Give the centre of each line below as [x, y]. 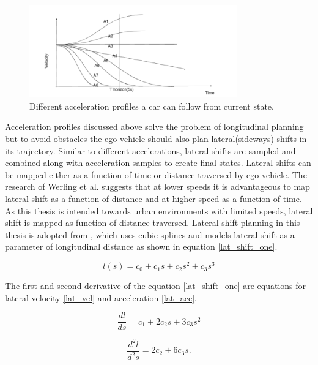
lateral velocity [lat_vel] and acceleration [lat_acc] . [101, 297]
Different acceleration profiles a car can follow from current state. [152, 106]
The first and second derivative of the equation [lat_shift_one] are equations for [156, 286]
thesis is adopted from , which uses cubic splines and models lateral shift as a [150, 234]
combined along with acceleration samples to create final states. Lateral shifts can [158, 163]
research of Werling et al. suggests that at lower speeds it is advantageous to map [157, 186]
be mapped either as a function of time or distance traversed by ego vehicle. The [156, 174]
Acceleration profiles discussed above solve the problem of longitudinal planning [154, 126]
